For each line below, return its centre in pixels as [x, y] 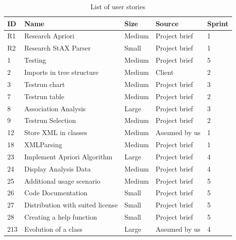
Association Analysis [55, 108]
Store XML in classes [56, 132]
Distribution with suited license [71, 205]
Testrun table [44, 96]
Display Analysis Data [58, 168]
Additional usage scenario [62, 180]
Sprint [218, 23]
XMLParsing [43, 145]
